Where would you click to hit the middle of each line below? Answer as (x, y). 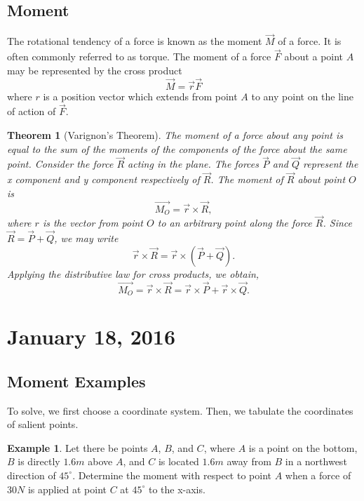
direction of (32, 475)
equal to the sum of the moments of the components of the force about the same (177, 148)
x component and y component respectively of (103, 179)
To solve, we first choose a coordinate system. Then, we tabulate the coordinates (180, 410)
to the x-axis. (177, 489)
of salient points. (43, 424)
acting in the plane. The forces (194, 164)
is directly (39, 461)
